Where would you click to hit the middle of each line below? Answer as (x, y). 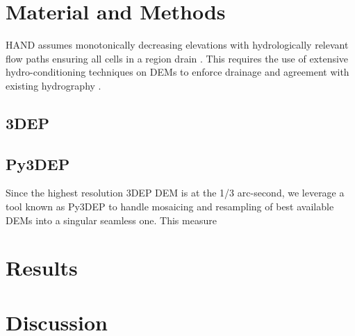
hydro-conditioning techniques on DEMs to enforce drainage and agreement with (177, 72)
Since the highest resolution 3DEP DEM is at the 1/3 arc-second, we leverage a (175, 193)
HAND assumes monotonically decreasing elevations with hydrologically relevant (177, 45)
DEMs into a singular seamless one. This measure (111, 220)
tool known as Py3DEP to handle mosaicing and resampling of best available (170, 207)
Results (42, 268)
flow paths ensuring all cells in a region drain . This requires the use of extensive (177, 58)
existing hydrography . (53, 85)
